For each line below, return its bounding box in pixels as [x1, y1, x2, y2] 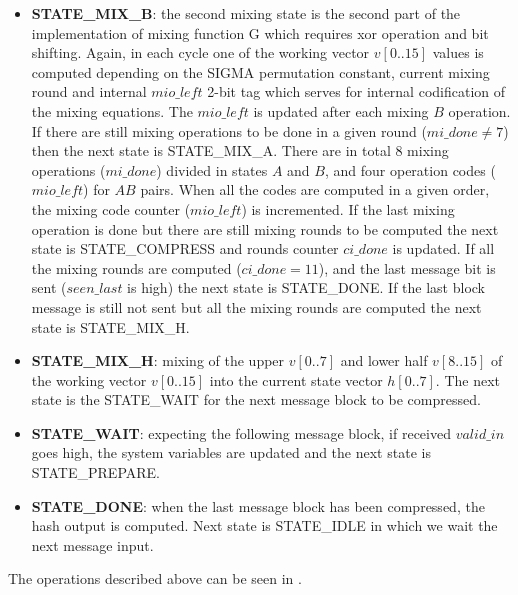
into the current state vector [209, 369, 383, 390]
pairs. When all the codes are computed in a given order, [140, 179, 490, 200]
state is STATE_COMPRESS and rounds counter [31, 238, 339, 259]
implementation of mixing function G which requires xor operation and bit [31, 22, 489, 43]
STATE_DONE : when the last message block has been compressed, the [31, 495, 485, 516]
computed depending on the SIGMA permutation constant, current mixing [31, 61, 490, 82]
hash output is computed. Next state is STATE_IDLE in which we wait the [31, 515, 498, 536]
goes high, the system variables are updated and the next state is [31, 442, 431, 463]
